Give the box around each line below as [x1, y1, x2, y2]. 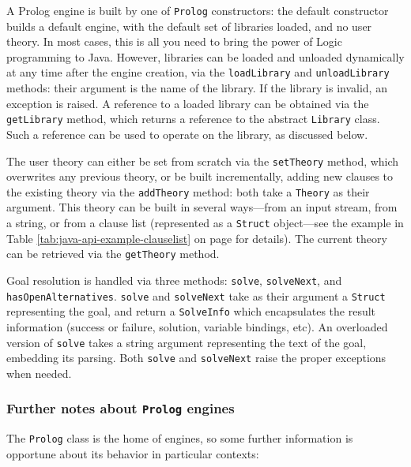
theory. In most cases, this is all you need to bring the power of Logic [6, 33, 342, 50]
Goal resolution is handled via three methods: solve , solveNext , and [6, 271, 342, 288]
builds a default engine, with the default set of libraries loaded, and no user [6, 17, 372, 34]
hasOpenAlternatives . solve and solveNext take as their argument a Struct [6, 287, 386, 304]
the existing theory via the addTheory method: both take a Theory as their [6, 183, 370, 200]
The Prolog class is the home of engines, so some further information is [6, 430, 353, 446]
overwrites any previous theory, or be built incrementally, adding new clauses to [6, 168, 394, 185]
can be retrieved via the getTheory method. [6, 245, 220, 262]
